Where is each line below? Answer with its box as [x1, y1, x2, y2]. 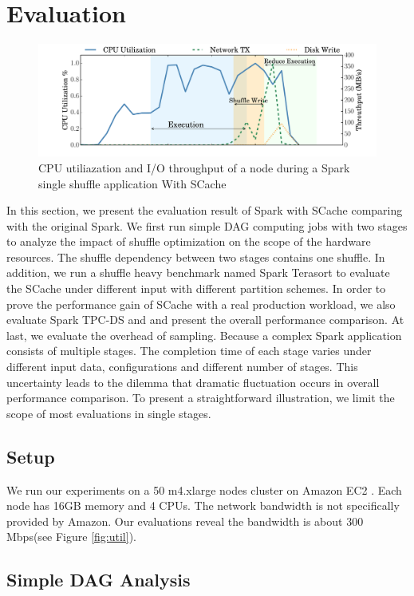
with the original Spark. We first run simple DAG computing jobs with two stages [6, 217, 408, 234]
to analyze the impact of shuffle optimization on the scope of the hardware [6, 233, 371, 250]
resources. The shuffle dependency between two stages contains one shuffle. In [6, 248, 385, 265]
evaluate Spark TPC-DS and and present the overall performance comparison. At [6, 311, 404, 328]
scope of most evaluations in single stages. [6, 405, 211, 421]
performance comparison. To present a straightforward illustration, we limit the [6, 389, 395, 406]
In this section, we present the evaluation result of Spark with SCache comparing [6, 202, 403, 219]
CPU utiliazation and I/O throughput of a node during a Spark [38, 159, 350, 176]
